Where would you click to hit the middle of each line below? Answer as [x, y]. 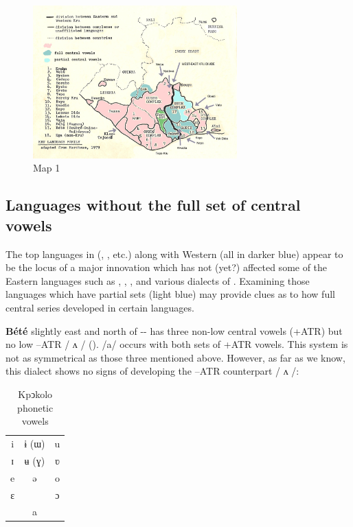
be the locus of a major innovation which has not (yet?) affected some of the [167, 267]
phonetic [35, 407]
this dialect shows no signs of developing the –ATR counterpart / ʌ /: [152, 371]
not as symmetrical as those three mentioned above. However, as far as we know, [175, 357]
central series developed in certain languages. [100, 307]
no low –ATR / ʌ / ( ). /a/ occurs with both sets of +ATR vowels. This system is [177, 344]
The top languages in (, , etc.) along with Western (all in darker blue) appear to [174, 254]
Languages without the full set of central [153, 205]
